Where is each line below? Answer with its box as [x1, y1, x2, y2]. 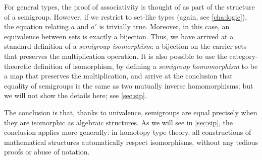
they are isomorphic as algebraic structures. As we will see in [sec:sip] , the [4, 117, 233, 127]
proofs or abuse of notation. [4, 146, 90, 157]
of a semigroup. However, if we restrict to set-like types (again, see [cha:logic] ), [4, 11, 247, 22]
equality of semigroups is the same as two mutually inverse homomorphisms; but [4, 80, 253, 91]
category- [229, 50, 258, 61]
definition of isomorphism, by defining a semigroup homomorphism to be [33, 60, 258, 71]
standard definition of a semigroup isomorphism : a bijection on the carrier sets [4, 41, 247, 51]
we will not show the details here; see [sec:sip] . [4, 90, 147, 101]
